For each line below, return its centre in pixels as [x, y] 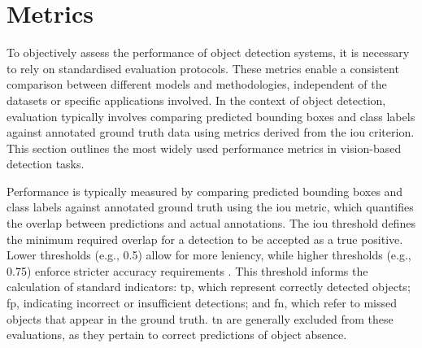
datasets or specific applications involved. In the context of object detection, [196, 100]
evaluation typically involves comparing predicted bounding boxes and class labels [211, 116]
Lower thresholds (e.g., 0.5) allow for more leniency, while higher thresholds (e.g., [209, 255]
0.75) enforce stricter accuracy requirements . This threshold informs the [187, 270]
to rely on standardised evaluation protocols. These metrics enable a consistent [203, 68]
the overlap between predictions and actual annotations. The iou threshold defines [211, 223]
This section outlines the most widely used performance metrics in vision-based [204, 148]
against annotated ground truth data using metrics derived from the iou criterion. [211, 132]
